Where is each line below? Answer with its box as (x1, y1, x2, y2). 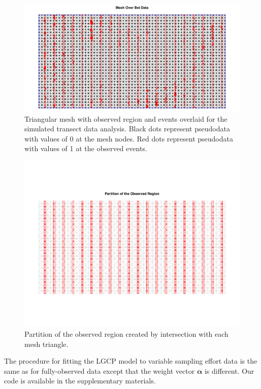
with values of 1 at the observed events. (24, 143, 147, 154)
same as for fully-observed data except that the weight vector (4, 365, 195, 376)
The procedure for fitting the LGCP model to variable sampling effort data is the (4, 356, 257, 366)
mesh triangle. (24, 338, 69, 349)
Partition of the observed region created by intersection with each (24, 329, 229, 339)
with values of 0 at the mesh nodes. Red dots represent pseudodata (24, 133, 233, 144)
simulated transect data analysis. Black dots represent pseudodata (24, 123, 230, 134)
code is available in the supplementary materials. (4, 375, 156, 386)
